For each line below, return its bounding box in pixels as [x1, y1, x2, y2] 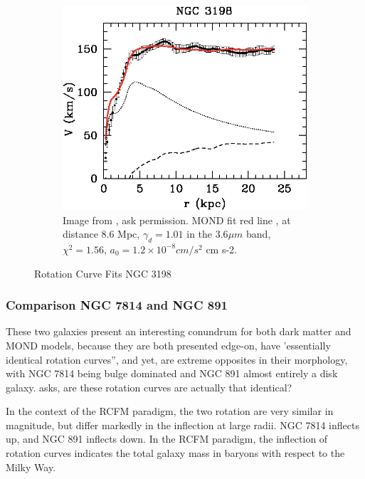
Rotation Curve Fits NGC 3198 [34, 265, 171, 280]
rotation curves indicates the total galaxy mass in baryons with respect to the [6, 446, 345, 460]
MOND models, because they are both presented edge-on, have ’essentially [6, 337, 331, 352]
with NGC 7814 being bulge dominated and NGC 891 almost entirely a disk [6, 366, 338, 381]
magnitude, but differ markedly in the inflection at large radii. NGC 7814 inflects [6, 417, 359, 432]
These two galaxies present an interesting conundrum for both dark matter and [6, 324, 351, 339]
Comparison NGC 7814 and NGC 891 [6, 296, 228, 314]
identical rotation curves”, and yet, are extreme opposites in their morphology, [6, 352, 348, 367]
